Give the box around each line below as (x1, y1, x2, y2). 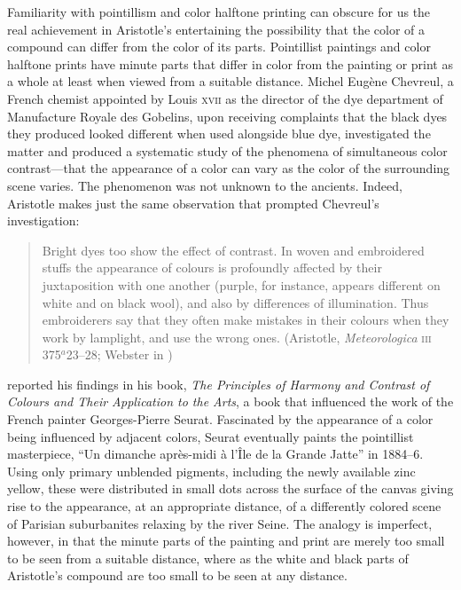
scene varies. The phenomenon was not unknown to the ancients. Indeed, (7, 176, 402, 194)
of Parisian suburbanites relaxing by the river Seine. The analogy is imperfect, (7, 514, 433, 532)
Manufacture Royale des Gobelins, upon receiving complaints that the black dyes (7, 106, 448, 125)
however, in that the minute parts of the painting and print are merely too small (7, 531, 445, 550)
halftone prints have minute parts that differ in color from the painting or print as (7, 54, 453, 73)
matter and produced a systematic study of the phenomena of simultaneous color (7, 141, 448, 160)
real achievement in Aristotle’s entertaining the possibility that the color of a (7, 20, 426, 38)
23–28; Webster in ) (66, 345, 173, 364)
